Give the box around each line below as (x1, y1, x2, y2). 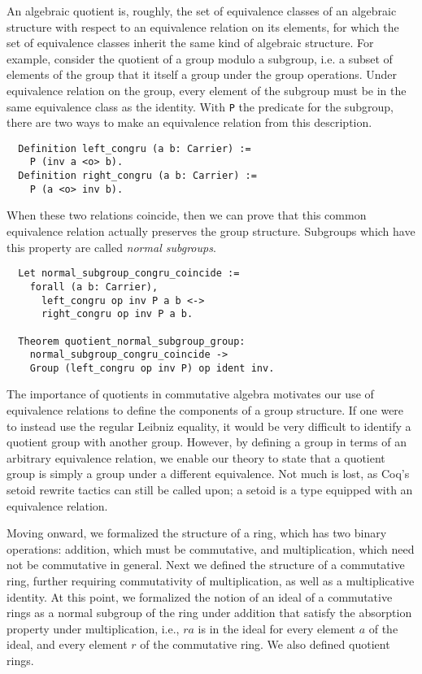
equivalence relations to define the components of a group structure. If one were (7, 402, 404, 419)
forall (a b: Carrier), (29, 280, 159, 293)
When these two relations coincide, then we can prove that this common (7, 207, 367, 224)
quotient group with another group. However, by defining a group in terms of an (7, 433, 407, 450)
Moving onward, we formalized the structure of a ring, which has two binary (7, 524, 387, 541)
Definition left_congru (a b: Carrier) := (18, 142, 251, 154)
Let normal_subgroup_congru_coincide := (18, 267, 240, 280)
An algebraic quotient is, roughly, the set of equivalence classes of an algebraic (7, 2, 397, 19)
